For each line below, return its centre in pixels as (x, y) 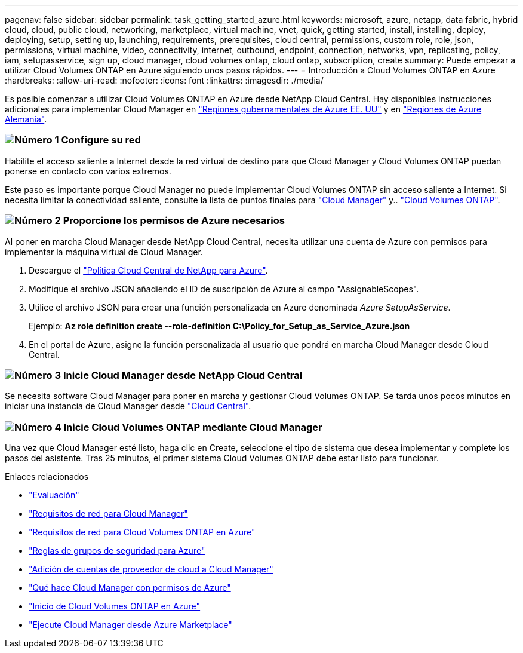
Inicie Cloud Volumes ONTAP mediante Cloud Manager (193, 427)
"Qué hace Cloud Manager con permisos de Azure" (130, 588)
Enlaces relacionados (47, 476)
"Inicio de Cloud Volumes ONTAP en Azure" (115, 606)
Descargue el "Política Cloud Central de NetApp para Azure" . (148, 270)
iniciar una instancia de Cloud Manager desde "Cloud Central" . (128, 406)
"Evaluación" (54, 495)
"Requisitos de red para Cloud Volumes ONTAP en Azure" (142, 532)
